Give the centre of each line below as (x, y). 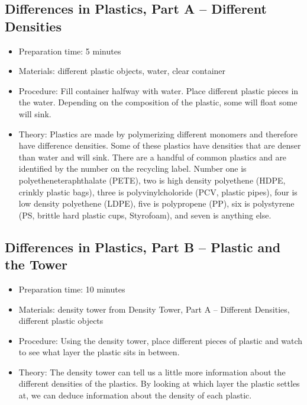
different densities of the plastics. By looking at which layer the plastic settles (159, 383)
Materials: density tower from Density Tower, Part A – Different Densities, (154, 309)
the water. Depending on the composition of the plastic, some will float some (158, 102)
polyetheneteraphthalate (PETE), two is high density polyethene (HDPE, (152, 180)
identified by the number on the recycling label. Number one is (133, 168)
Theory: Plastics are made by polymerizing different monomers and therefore (158, 134)
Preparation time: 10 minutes (72, 289)
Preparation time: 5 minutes (70, 51)
